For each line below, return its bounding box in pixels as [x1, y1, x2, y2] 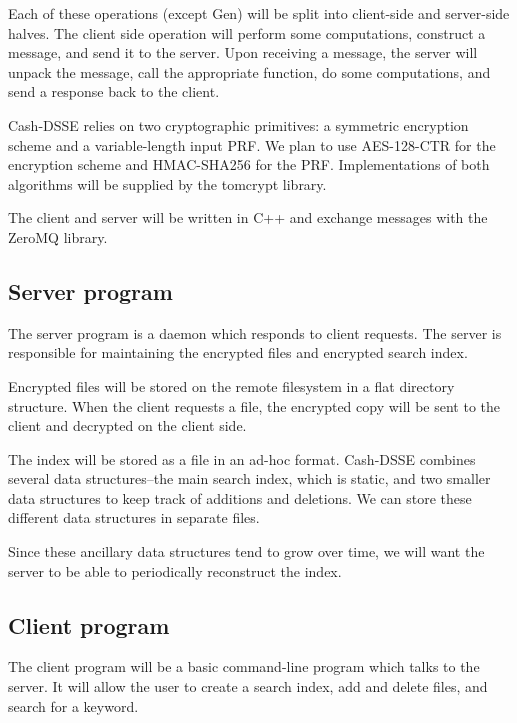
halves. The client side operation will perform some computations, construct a [8, 22, 486, 43]
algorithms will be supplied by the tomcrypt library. [8, 173, 327, 194]
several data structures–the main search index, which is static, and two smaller [8, 468, 491, 489]
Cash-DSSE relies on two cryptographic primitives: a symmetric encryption [8, 114, 469, 135]
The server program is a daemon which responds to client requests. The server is [8, 322, 502, 343]
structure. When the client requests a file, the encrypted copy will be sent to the [8, 395, 500, 416]
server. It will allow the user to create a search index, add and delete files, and [8, 676, 488, 697]
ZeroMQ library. [8, 226, 108, 247]
